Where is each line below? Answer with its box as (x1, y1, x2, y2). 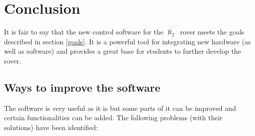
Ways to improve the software (4, 79, 160, 95)
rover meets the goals (180, 27, 245, 37)
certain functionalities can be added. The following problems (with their (4, 112, 223, 123)
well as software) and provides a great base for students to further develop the (4, 46, 241, 56)
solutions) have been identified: (4, 122, 98, 132)
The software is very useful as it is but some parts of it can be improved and (4, 102, 236, 113)
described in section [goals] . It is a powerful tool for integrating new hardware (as (4, 36, 251, 46)
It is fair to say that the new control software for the (4, 27, 163, 37)
